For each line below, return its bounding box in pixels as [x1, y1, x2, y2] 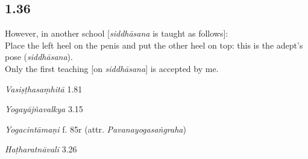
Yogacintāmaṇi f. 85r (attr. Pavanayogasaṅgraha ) [5, 122, 186, 135]
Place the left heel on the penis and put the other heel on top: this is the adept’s [5, 38, 303, 51]
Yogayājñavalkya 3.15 [5, 103, 83, 115]
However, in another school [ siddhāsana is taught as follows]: [5, 27, 228, 40]
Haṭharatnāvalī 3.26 [5, 143, 77, 155]
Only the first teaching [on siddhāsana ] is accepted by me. [5, 62, 219, 74]
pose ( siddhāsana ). [5, 50, 73, 63]
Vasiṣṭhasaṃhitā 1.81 [5, 82, 83, 95]
